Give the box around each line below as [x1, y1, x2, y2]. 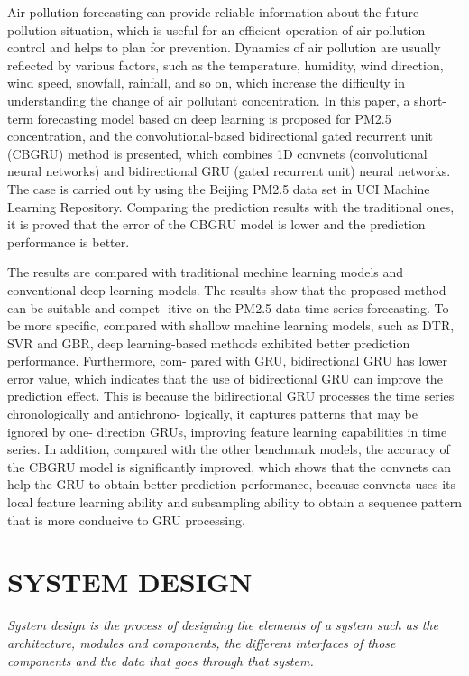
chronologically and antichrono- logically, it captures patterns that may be [7, 404, 418, 423]
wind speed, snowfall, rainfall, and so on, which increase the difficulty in [7, 73, 406, 92]
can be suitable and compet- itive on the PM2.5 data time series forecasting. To [7, 298, 449, 317]
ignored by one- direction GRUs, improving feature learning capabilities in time [7, 421, 447, 440]
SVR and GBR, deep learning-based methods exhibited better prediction [7, 333, 410, 352]
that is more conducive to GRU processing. [7, 510, 245, 529]
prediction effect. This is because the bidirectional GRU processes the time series [7, 386, 455, 405]
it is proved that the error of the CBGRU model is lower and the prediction [7, 215, 426, 234]
